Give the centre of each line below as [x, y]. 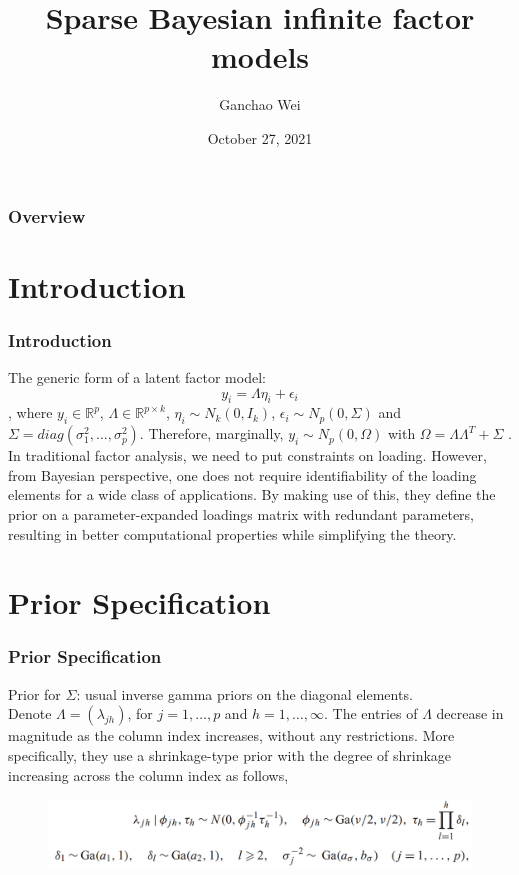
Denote [30, 713]
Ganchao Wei [260, 104]
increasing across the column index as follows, [148, 774]
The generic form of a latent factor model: [137, 377]
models [260, 56]
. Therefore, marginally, [211, 433]
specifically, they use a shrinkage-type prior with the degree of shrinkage [230, 754]
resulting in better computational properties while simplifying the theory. [232, 533]
